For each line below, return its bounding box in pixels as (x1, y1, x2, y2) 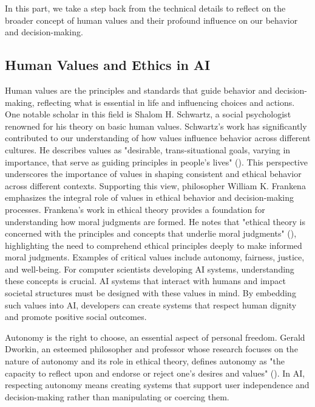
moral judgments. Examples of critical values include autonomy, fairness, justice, (5, 251, 305, 263)
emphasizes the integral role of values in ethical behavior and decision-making (5, 191, 294, 204)
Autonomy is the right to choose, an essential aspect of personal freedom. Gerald (5, 330, 305, 343)
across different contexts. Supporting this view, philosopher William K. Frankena (5, 179, 306, 192)
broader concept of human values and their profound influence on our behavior (5, 13, 298, 26)
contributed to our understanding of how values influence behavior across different (5, 131, 311, 144)
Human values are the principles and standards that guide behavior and (5, 83, 273, 96)
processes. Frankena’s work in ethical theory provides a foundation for (5, 203, 265, 215)
